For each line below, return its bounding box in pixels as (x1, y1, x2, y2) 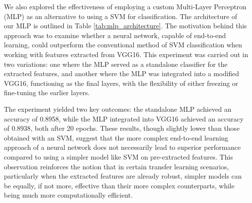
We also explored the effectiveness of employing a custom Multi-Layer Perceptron (4, 1, 247, 11)
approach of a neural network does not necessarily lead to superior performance (4, 142, 241, 152)
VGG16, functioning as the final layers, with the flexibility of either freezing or (4, 78, 238, 88)
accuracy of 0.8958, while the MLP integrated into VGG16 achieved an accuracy (4, 113, 244, 123)
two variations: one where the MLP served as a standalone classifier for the (4, 59, 228, 69)
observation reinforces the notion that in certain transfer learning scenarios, (4, 161, 229, 171)
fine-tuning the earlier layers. (4, 87, 90, 98)
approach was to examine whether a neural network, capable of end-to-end (4, 30, 226, 40)
